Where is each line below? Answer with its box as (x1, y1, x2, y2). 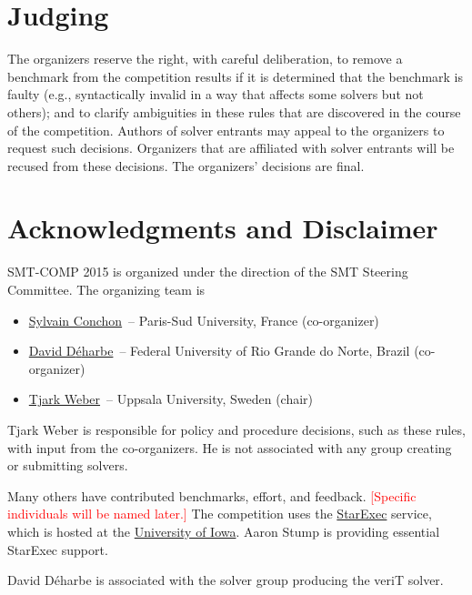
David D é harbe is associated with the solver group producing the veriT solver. (7, 570, 444, 590)
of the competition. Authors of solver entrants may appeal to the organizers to (7, 120, 445, 139)
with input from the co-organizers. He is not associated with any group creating (7, 438, 452, 457)
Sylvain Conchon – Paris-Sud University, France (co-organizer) (28, 310, 379, 329)
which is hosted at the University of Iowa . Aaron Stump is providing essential (7, 521, 440, 540)
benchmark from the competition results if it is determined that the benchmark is (7, 66, 464, 86)
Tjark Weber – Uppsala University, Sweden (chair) (28, 389, 314, 408)
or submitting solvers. (7, 456, 128, 475)
